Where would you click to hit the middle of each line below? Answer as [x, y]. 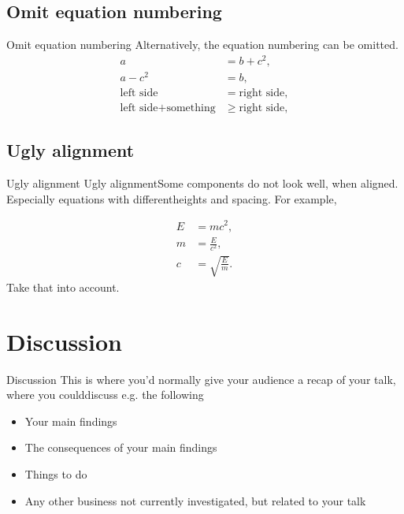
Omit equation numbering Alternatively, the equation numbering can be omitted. [202, 45]
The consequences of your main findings [121, 447]
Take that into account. [63, 287]
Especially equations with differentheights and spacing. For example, [172, 198]
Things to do [56, 473]
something [191, 108]
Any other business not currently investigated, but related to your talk [195, 500]
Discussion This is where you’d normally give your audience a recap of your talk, [201, 379]
